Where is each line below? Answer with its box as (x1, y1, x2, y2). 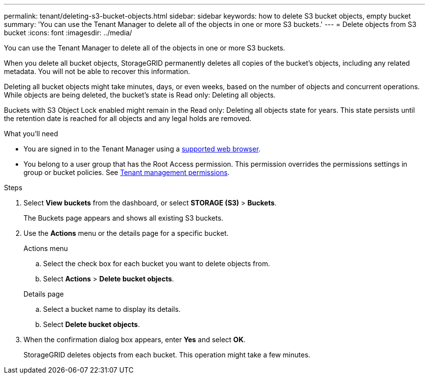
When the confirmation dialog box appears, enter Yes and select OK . (24, 335, 246, 344)
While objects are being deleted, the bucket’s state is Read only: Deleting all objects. (4, 91, 276, 99)
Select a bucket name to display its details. (43, 305, 181, 313)
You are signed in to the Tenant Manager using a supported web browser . (24, 145, 261, 153)
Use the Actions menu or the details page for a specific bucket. (24, 229, 229, 237)
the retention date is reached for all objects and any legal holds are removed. (4, 114, 252, 123)
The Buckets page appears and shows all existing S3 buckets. (24, 214, 223, 222)
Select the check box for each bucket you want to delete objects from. (43, 259, 270, 268)
